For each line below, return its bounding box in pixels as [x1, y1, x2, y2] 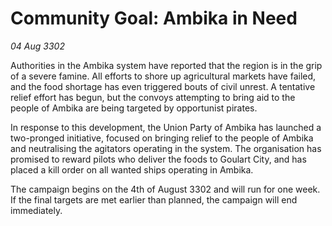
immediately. [10, 204, 63, 216]
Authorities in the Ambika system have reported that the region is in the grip [10, 59, 323, 71]
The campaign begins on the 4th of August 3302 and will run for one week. [10, 183, 321, 195]
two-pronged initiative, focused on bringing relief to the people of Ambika [10, 132, 314, 144]
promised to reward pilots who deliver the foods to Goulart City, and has [10, 153, 307, 165]
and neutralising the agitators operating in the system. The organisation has [10, 142, 322, 154]
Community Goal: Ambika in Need [10, 7, 298, 30]
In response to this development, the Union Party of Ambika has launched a [10, 121, 322, 133]
